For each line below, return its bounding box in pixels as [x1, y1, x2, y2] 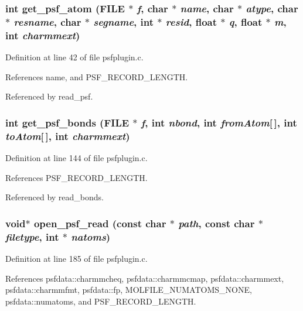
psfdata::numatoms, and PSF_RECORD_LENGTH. [5, 295, 196, 307]
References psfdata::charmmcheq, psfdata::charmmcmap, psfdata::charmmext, [5, 272, 284, 284]
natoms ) [71, 229, 111, 244]
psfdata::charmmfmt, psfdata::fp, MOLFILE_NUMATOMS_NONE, [5, 283, 252, 296]
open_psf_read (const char [33, 216, 166, 230]
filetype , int [5, 229, 59, 244]
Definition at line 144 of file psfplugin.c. [5, 151, 148, 163]
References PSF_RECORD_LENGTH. [5, 171, 148, 183]
